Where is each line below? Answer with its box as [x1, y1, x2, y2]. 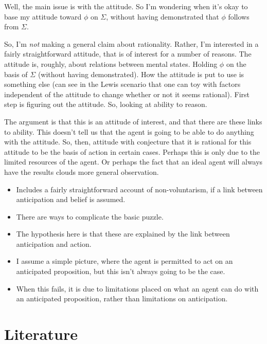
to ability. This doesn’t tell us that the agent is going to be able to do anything [4, 126, 254, 137]
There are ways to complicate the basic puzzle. [16, 211, 164, 222]
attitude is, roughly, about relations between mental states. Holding [4, 58, 218, 69]
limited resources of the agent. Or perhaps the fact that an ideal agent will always [4, 156, 263, 167]
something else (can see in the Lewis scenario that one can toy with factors [4, 79, 241, 89]
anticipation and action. [16, 238, 92, 249]
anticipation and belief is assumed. [16, 194, 126, 205]
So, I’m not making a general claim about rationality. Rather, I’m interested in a [4, 38, 259, 49]
